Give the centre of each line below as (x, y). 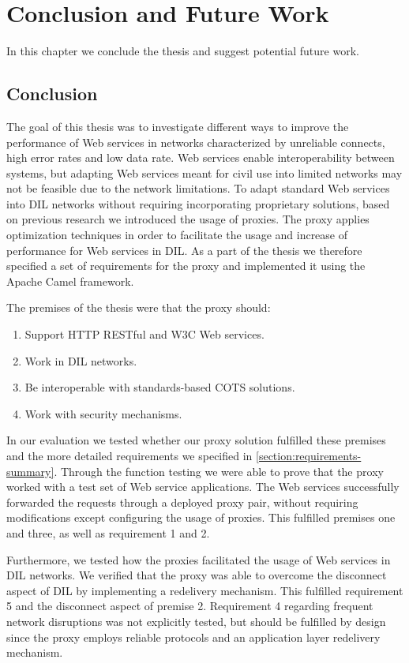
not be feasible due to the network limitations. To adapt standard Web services (198, 188)
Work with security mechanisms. (103, 413)
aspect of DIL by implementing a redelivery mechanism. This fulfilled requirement (205, 590)
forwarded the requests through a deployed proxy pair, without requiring (182, 502)
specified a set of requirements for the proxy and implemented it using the (186, 266)
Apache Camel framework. (70, 281)
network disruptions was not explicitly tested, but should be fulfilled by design (196, 621)
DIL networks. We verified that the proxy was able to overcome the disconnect (197, 575)
